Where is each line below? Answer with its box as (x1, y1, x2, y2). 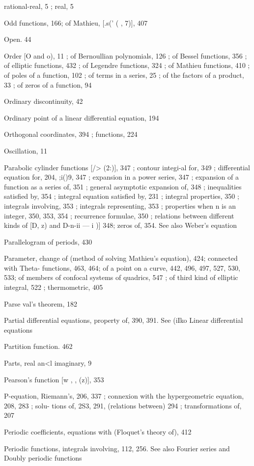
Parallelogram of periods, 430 (4, 236, 92, 247)
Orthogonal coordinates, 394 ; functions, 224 (4, 129, 138, 139)
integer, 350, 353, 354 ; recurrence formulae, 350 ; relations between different (4, 210, 234, 220)
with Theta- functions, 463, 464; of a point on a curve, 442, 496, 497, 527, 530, (4, 262, 240, 273)
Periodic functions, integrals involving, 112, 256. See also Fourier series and (4, 443, 230, 453)
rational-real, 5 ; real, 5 (4, 1, 74, 11)
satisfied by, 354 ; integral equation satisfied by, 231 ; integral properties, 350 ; (4, 191, 239, 201)
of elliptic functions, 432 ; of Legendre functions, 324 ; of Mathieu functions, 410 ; (4, 60, 250, 70)
